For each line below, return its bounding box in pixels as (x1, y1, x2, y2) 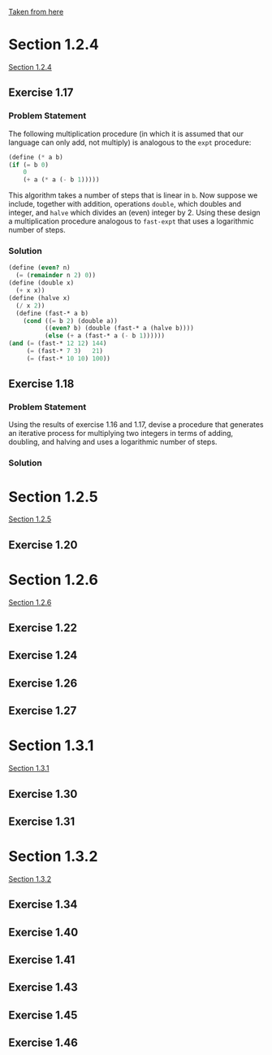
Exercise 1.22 (8, 621, 77, 635)
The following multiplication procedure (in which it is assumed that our (8, 129, 244, 138)
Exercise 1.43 (8, 980, 79, 995)
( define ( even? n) (8, 264, 71, 272)
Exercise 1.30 (8, 787, 78, 800)
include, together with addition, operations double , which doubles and (8, 199, 242, 209)
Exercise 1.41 (8, 953, 76, 967)
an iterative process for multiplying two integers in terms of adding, (8, 429, 234, 438)
